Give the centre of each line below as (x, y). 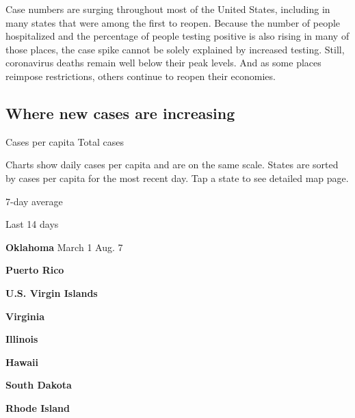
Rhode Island (38, 407)
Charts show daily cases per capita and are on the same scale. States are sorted (172, 165)
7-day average (34, 201)
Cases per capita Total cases (65, 141)
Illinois (22, 339)
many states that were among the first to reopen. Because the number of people (173, 22)
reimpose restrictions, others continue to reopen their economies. (141, 76)
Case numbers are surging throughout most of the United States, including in (168, 9)
